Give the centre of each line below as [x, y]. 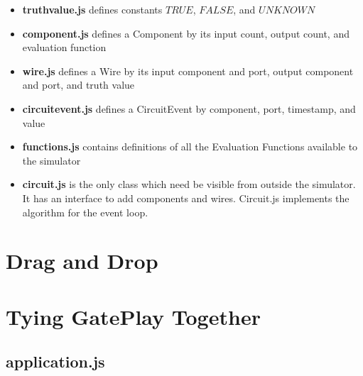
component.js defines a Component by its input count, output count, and [186, 33]
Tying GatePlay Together [133, 316]
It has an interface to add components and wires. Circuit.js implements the [186, 198]
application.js [55, 361]
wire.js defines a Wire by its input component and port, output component [188, 71]
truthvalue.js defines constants [92, 9]
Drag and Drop [82, 261]
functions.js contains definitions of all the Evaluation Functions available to [190, 146]
